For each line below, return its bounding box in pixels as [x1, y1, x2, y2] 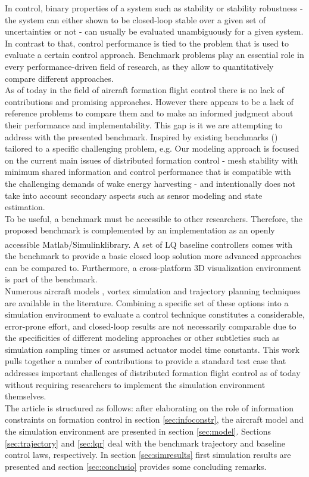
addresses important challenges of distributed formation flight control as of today [5, 367, 301, 379]
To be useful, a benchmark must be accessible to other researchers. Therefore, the [5, 212, 303, 224]
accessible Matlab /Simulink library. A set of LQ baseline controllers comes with [5, 238, 293, 250]
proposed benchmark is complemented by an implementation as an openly [5, 224, 275, 236]
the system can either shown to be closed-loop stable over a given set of [5, 13, 266, 26]
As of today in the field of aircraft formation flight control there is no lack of [5, 84, 284, 96]
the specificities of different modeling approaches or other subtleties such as [5, 331, 280, 344]
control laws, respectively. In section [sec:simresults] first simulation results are [5, 448, 291, 461]
